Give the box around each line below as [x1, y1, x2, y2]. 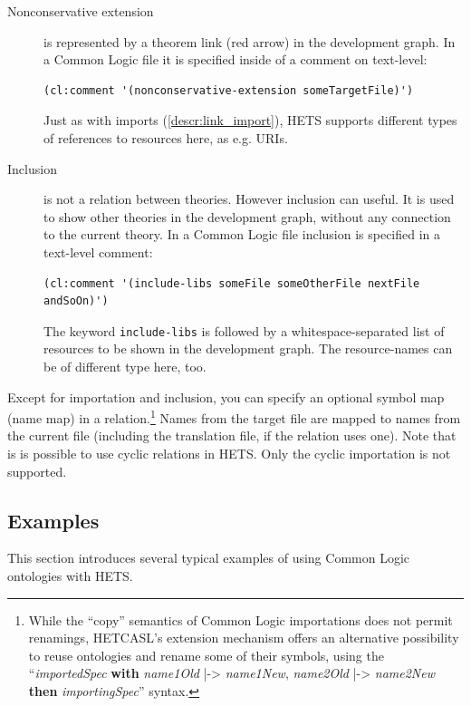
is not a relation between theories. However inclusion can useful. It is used [43, 189, 455, 208]
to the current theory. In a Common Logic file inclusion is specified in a [43, 225, 441, 244]
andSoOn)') [43, 295, 109, 308]
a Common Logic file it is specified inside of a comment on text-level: [43, 50, 428, 69]
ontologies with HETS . [7, 566, 133, 585]
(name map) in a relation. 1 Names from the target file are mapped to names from [7, 406, 461, 427]
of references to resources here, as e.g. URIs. [43, 128, 288, 147]
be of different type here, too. [43, 356, 207, 375]
